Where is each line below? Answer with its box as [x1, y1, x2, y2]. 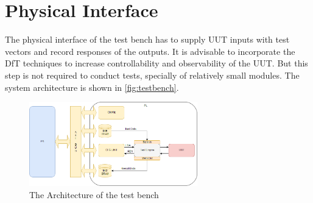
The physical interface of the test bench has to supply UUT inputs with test [5, 33, 290, 46]
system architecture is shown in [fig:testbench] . [5, 80, 179, 93]
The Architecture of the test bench [29, 188, 159, 201]
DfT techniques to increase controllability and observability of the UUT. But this [5, 57, 308, 69]
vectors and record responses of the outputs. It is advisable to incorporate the [5, 45, 295, 57]
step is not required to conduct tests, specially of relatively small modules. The [5, 68, 300, 81]
